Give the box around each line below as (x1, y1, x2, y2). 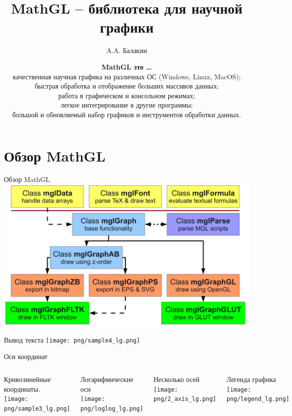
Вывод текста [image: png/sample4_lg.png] (4, 334, 140, 344)
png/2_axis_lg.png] (153, 396, 216, 403)
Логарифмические (80, 374, 134, 384)
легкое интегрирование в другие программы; (60, 100, 193, 110)
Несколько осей (153, 374, 200, 384)
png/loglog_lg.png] (80, 405, 143, 413)
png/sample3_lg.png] (4, 405, 71, 413)
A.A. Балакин (106, 45, 147, 55)
